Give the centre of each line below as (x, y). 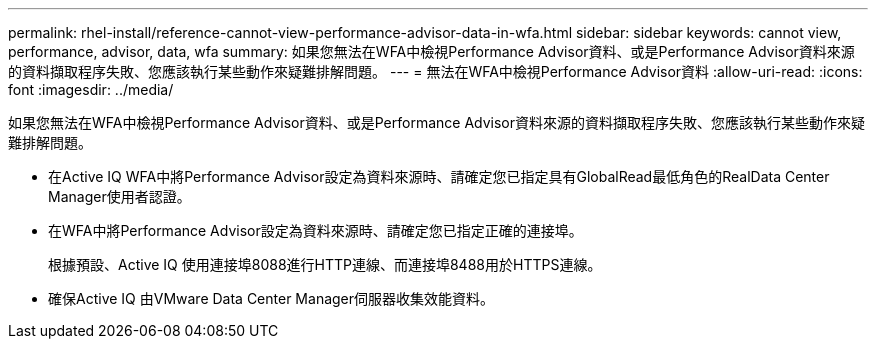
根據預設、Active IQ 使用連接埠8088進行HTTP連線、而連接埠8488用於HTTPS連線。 (325, 264)
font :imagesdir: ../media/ (91, 89)
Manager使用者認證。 (119, 196)
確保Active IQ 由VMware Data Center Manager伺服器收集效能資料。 (271, 298)
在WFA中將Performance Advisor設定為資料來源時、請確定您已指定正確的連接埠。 (315, 230)
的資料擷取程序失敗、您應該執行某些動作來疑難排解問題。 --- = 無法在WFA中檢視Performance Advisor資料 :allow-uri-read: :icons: (435, 71)
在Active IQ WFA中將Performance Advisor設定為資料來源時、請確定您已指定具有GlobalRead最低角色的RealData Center (439, 176)
